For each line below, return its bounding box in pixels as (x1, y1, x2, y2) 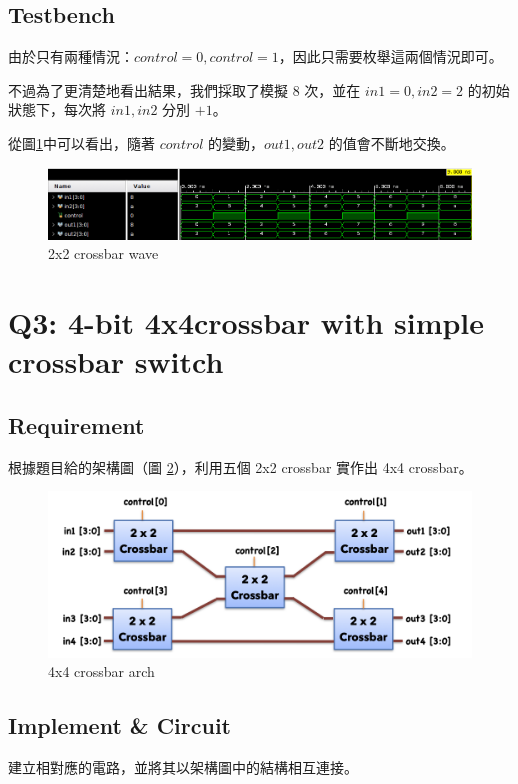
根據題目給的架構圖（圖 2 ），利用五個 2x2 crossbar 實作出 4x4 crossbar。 (8, 456, 473, 477)
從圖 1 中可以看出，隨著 (8, 132, 155, 153)
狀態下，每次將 (8, 99, 106, 120)
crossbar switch (8, 341, 224, 382)
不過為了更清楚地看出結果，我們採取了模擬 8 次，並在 (8, 79, 361, 100)
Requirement (8, 409, 145, 440)
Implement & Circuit (8, 710, 231, 741)
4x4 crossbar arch (48, 661, 155, 682)
